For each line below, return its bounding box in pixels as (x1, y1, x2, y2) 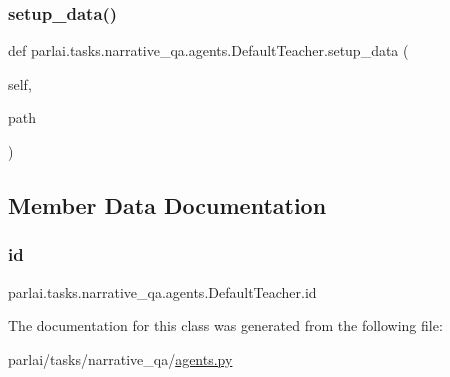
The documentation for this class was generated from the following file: (8, 315, 443, 336)
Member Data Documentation (8, 189, 327, 220)
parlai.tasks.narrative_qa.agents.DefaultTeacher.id (8, 281, 317, 302)
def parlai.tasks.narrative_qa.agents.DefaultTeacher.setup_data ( (8, 40, 409, 61)
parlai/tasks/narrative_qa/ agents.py (8, 348, 233, 369)
